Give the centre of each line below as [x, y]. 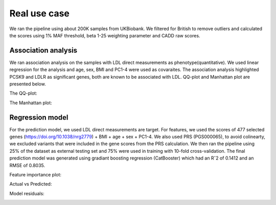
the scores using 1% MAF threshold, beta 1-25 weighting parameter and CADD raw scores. [105, 35]
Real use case [40, 13]
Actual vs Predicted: [31, 184]
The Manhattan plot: [31, 103]
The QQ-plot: [24, 93]
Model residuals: [27, 193]
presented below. [28, 84]
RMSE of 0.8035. [27, 165]
